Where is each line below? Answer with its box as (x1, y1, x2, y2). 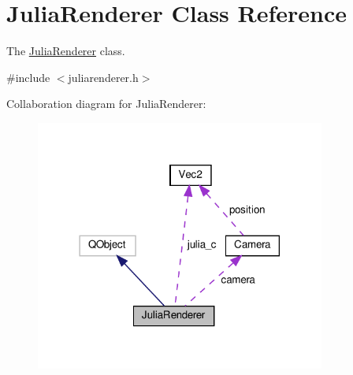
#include (6, 69, 50, 85)
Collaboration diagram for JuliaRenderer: (6, 95, 206, 112)
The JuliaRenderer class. (6, 43, 125, 59)
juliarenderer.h (68, 69, 139, 85)
